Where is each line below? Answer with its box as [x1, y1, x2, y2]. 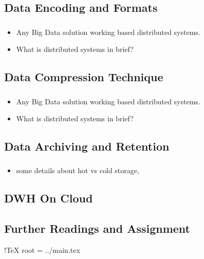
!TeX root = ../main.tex [4, 245, 80, 255]
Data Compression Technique [4, 69, 163, 85]
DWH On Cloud [4, 190, 93, 206]
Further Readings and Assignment [4, 220, 190, 236]
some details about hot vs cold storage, [16, 165, 139, 176]
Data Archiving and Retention [4, 138, 170, 154]
